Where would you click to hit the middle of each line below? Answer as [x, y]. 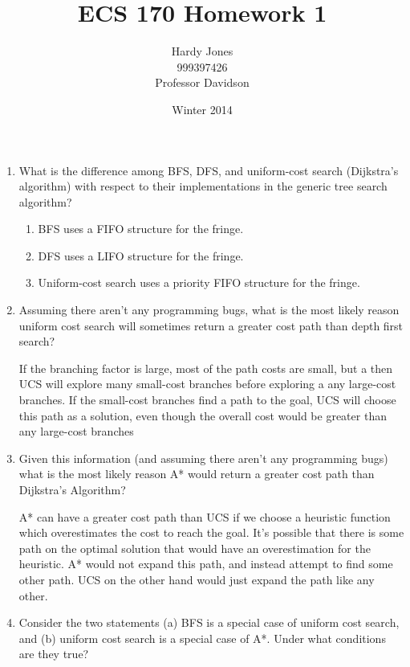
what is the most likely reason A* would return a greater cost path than [197, 474]
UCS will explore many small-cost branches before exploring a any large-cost [207, 384]
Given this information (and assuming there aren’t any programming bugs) [203, 458]
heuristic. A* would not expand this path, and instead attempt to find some [206, 564]
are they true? [54, 654]
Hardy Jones [202, 51]
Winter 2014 [202, 109]
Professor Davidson [202, 82]
